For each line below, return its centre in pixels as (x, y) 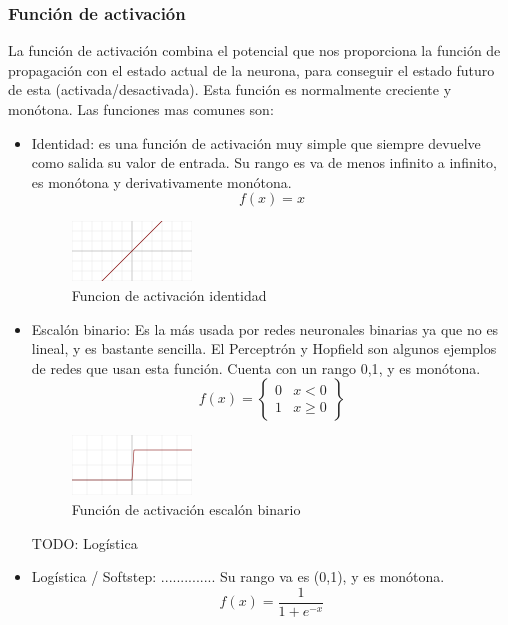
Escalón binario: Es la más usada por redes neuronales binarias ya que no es (265, 328)
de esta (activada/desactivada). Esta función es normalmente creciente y (230, 89)
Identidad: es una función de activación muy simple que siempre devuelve (256, 142)
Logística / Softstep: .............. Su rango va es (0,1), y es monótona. (238, 576)
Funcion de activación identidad (169, 294)
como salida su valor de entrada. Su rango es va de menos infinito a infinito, (264, 162)
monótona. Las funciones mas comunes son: (141, 109)
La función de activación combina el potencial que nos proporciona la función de (254, 50)
